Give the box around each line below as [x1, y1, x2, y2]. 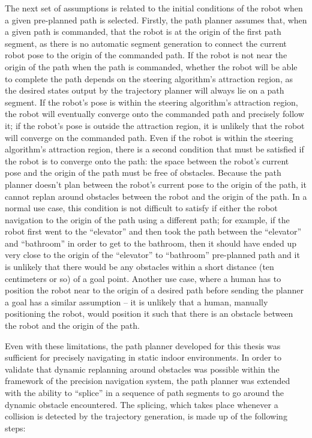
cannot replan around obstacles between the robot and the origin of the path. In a [5, 190, 307, 202]
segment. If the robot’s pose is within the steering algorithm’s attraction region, [5, 95, 298, 108]
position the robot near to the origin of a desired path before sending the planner [5, 284, 304, 296]
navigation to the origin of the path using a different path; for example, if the [5, 213, 290, 226]
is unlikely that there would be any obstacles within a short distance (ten [5, 260, 274, 273]
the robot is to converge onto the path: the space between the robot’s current [5, 154, 289, 167]
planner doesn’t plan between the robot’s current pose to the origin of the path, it [5, 178, 307, 190]
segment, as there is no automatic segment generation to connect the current [5, 37, 287, 49]
